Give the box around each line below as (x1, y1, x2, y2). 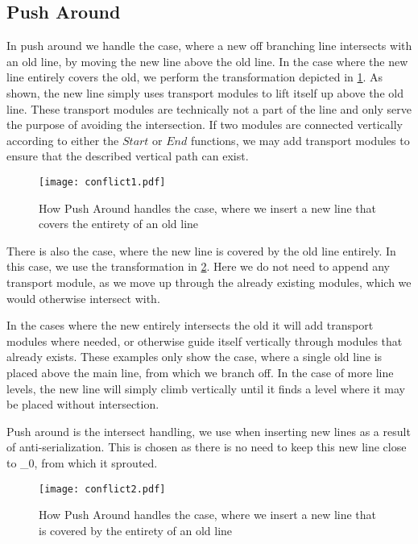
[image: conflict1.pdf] (39, 176, 166, 188)
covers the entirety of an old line (39, 215, 199, 232)
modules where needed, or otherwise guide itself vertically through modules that (6, 332, 403, 349)
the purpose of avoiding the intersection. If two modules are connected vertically (6, 116, 403, 133)
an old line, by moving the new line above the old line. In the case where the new (6, 52, 408, 69)
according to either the (6, 131, 119, 148)
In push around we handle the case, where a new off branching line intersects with (6, 37, 412, 54)
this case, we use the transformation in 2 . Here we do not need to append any (6, 258, 391, 275)
